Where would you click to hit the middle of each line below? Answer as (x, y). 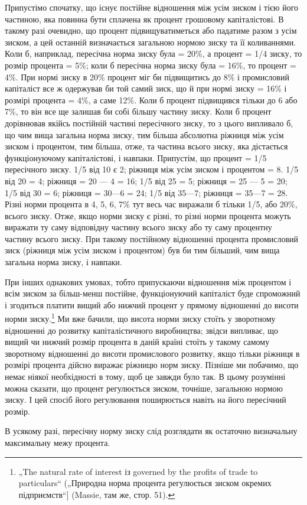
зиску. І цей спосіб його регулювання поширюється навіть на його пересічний (146, 400)
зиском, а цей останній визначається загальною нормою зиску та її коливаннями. (151, 42)
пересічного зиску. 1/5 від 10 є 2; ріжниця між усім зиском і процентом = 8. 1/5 (152, 169)
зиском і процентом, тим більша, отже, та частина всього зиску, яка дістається (146, 146)
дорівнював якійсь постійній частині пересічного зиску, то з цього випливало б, (149, 123)
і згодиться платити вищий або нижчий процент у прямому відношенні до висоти (152, 304)
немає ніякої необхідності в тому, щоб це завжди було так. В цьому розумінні (145, 377)
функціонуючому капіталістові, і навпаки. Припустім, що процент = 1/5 (136, 157)
